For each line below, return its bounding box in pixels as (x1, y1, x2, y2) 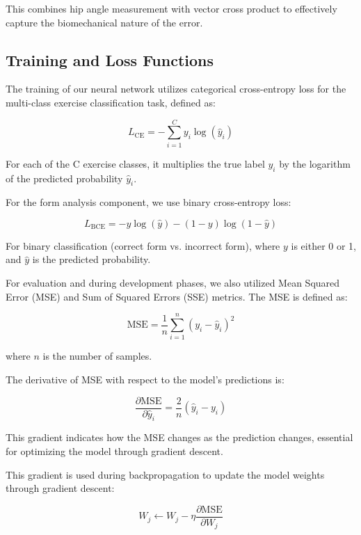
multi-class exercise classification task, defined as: (6, 95, 216, 109)
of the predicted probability (6, 170, 123, 185)
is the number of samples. (42, 349, 152, 363)
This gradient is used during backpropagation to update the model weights (6, 467, 325, 481)
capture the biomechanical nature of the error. (6, 15, 203, 29)
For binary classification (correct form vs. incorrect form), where (6, 238, 280, 253)
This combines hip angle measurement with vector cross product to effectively (6, 1, 337, 15)
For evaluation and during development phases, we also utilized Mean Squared (6, 276, 340, 290)
